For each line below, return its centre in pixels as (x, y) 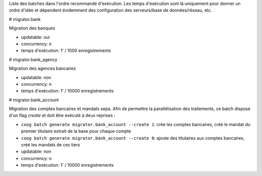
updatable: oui (35, 37)
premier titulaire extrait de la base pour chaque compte (76, 131)
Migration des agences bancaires (42, 68)
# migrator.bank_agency (33, 59)
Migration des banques (32, 28)
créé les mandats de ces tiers (50, 145)
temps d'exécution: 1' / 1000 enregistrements (66, 50)
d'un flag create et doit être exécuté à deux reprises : (62, 115)
